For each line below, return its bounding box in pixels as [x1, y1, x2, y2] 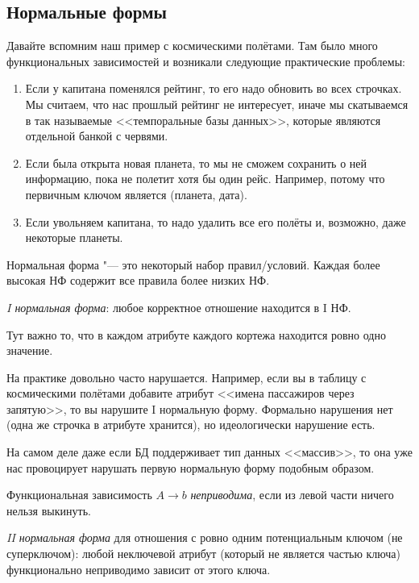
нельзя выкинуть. [6, 502, 91, 518]
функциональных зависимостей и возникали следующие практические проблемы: [6, 52, 405, 69]
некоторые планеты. [25, 229, 123, 246]
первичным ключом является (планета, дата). [25, 185, 247, 202]
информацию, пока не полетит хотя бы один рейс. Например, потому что [25, 170, 385, 187]
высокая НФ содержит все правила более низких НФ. [6, 272, 270, 289]
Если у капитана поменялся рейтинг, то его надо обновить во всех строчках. [25, 80, 402, 97]
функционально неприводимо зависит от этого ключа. [6, 560, 271, 577]
